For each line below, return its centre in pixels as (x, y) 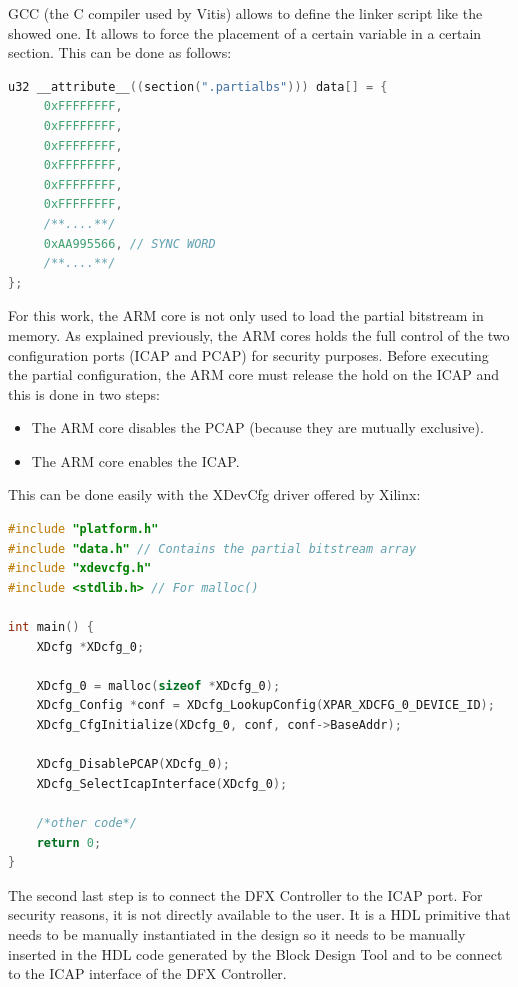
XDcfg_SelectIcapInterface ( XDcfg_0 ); (162, 783)
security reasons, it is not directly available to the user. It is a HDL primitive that (259, 914)
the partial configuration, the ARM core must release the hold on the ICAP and (254, 374)
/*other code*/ (86, 822)
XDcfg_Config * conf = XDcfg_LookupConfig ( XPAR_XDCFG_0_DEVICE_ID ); (265, 705)
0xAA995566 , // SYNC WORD (129, 243)
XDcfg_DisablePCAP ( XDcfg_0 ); (133, 764)
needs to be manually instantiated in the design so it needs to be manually (237, 933)
